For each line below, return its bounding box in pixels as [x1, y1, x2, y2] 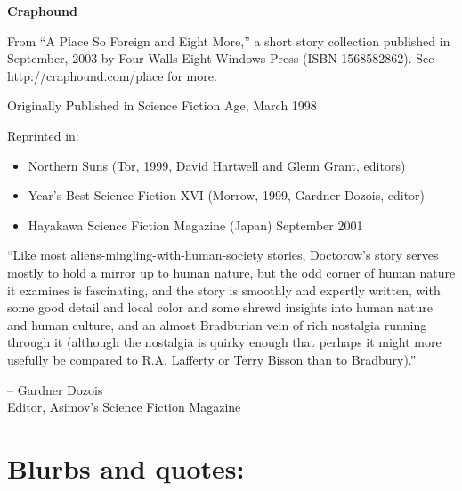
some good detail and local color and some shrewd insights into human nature [7, 298, 434, 317]
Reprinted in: [7, 125, 79, 144]
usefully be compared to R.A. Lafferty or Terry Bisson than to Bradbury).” [7, 350, 417, 368]
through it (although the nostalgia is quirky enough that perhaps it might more [7, 333, 442, 351]
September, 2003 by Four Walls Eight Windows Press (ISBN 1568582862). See [7, 49, 434, 68]
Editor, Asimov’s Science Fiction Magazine [7, 398, 241, 416]
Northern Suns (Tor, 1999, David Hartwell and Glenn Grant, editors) [28, 156, 406, 174]
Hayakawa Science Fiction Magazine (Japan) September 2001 [28, 215, 363, 234]
